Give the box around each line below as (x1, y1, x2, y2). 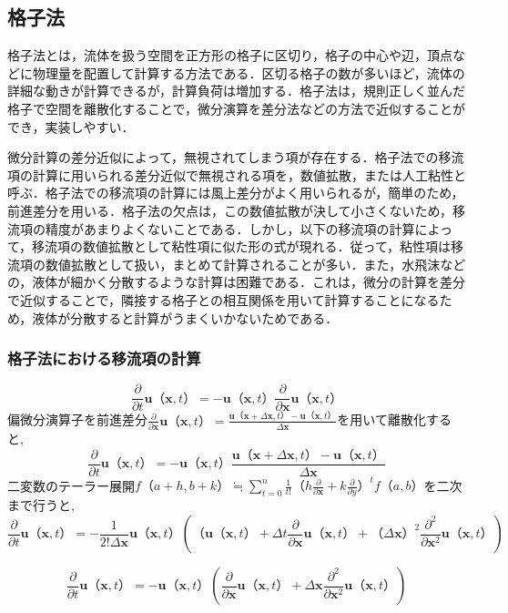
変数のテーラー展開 (19, 475, 135, 495)
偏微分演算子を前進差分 (7, 410, 147, 429)
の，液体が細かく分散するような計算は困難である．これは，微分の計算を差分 (7, 272, 466, 291)
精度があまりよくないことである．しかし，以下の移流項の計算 (45, 219, 415, 238)
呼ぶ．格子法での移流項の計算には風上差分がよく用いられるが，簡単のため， (7, 183, 464, 202)
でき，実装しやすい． (7, 117, 135, 136)
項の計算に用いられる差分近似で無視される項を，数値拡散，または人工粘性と (7, 165, 466, 184)
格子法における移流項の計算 (7, 347, 201, 370)
